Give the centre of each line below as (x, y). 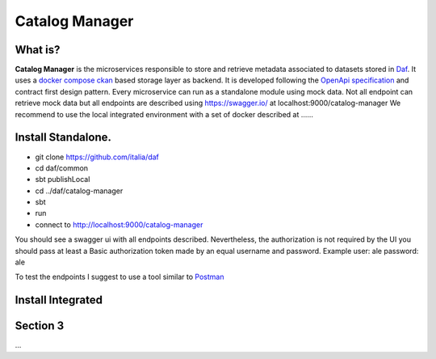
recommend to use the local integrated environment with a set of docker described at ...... (164, 114)
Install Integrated (59, 300)
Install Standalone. (63, 137)
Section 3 (40, 326)
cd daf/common (62, 168)
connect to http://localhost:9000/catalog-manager (119, 224)
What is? (38, 50)
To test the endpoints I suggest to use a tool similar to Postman (119, 277)
